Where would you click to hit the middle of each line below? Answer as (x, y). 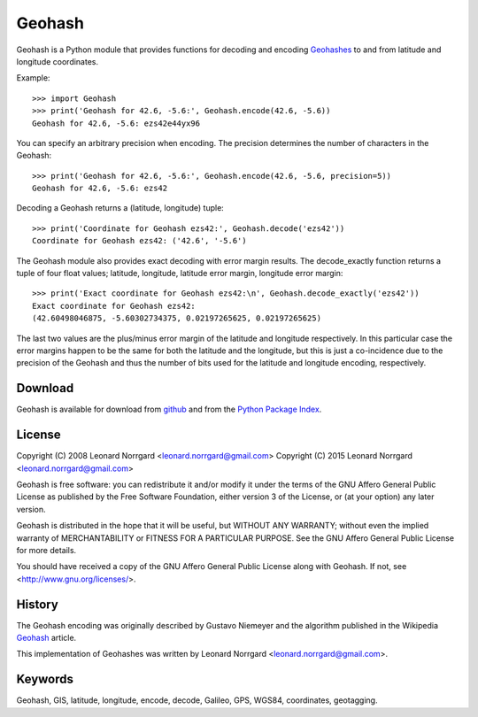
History (38, 604)
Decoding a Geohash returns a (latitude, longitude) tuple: (120, 208)
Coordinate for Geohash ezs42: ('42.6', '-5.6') (139, 241)
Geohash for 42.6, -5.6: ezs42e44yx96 (116, 123)
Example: (33, 78)
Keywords (45, 679)
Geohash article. (46, 637)
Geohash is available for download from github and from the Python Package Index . (169, 409)
